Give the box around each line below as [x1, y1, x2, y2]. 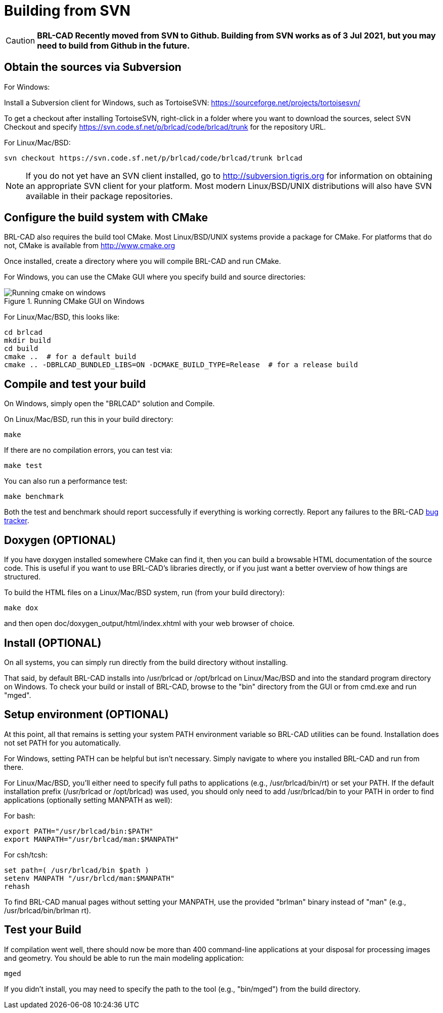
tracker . [4, 516, 29, 525]
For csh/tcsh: [4, 850, 48, 859]
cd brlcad [4, 328, 42, 337]
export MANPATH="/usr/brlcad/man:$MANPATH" [4, 835, 179, 843]
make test [4, 461, 42, 470]
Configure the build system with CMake [4, 211, 208, 224]
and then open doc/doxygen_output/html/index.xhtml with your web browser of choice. [4, 619, 295, 628]
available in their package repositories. [26, 190, 173, 201]
